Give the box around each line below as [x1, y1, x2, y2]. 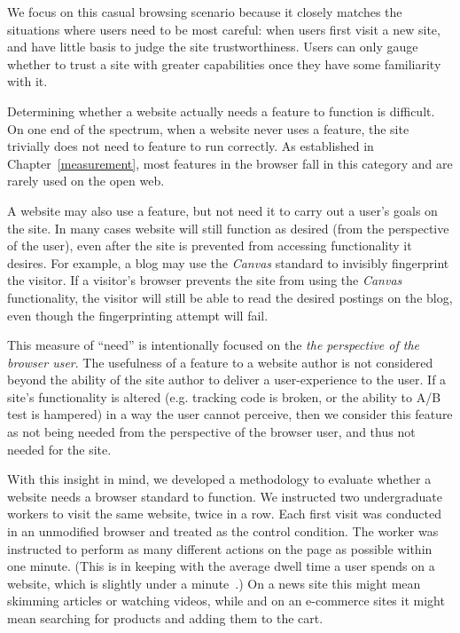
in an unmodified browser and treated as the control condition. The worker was [7, 522, 439, 541]
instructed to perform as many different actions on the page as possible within [7, 539, 433, 558]
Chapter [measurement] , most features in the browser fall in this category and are [7, 154, 453, 172]
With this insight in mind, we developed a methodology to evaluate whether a [7, 470, 432, 488]
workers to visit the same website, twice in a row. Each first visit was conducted [7, 504, 442, 523]
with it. [7, 72, 48, 91]
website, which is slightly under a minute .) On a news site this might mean [7, 574, 421, 592]
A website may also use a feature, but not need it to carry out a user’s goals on [7, 201, 438, 219]
